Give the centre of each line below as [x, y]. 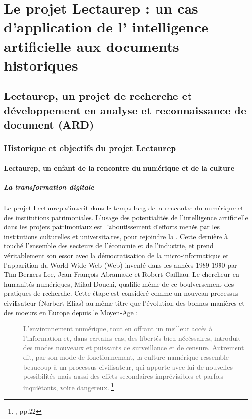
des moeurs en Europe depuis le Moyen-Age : [71, 312]
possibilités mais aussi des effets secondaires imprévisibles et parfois [123, 376]
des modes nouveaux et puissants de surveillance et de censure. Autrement [134, 347]
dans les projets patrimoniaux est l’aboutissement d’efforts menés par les [112, 227]
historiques [41, 65]
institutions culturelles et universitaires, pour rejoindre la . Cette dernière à [116, 236]
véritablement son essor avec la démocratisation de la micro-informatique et [116, 255]
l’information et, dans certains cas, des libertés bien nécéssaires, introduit [132, 338]
